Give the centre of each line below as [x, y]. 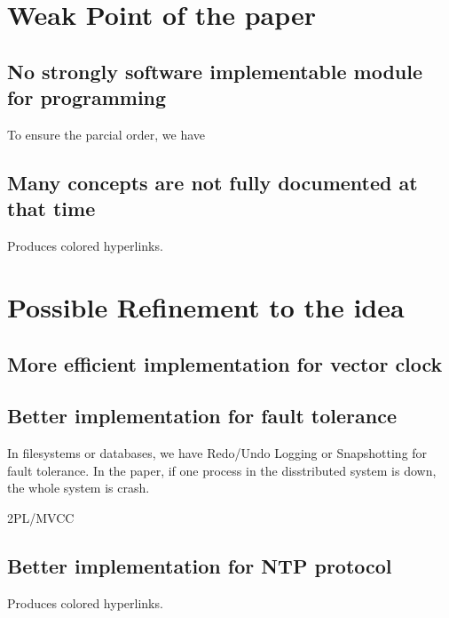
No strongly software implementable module [215, 71]
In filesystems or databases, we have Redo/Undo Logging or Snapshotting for [217, 453]
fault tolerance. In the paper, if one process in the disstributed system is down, [222, 470]
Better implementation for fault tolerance [202, 416]
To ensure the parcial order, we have [106, 134]
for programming [87, 97]
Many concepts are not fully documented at [213, 182]
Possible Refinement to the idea [206, 306]
